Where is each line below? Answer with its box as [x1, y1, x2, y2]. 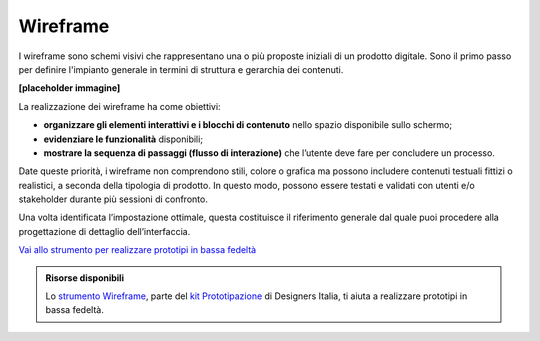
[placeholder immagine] [18, 82, 121, 94]
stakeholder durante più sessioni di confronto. [18, 193, 209, 205]
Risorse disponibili [45, 271, 125, 284]
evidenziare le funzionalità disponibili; [43, 133, 204, 145]
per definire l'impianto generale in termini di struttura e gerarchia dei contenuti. [18, 63, 344, 75]
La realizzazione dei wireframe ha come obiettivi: [18, 100, 221, 112]
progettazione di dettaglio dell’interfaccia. [18, 225, 191, 237]
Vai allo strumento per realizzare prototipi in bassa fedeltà [18, 244, 257, 256]
